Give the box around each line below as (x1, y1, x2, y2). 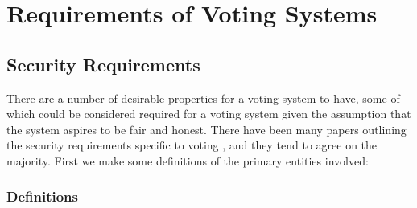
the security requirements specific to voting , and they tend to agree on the (6, 137, 378, 153)
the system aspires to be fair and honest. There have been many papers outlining (6, 120, 407, 137)
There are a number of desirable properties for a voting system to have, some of (6, 89, 400, 106)
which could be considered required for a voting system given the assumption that (6, 105, 411, 122)
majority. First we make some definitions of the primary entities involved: (6, 152, 369, 169)
